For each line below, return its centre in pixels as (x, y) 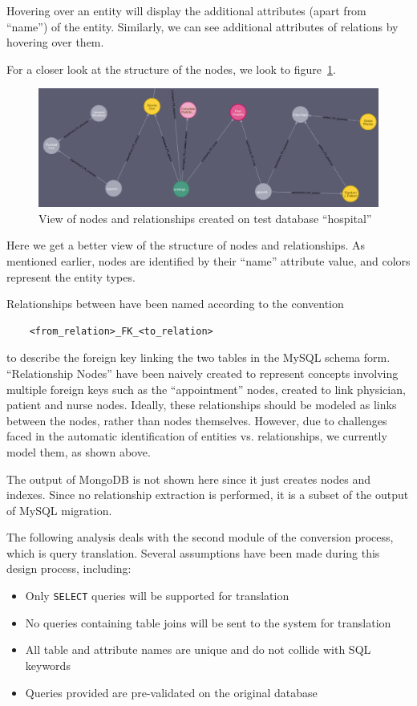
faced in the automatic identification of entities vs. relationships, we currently (197, 436)
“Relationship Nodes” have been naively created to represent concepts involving (202, 373)
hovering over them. (55, 42)
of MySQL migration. (59, 510)
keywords (48, 665)
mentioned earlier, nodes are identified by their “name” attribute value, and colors (208, 260)
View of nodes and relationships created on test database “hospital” (205, 218)
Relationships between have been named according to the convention (175, 304)
